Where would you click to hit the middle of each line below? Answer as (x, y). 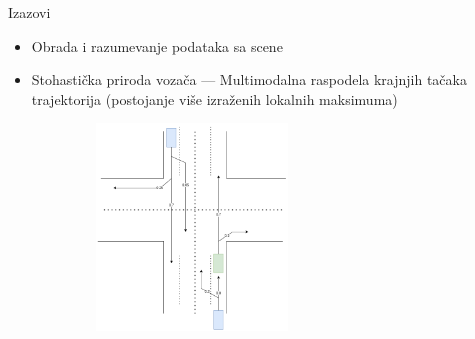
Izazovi (29, 12)
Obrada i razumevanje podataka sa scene (157, 45)
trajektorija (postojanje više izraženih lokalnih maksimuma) (214, 98)
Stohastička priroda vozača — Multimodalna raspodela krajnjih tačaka (249, 79)
